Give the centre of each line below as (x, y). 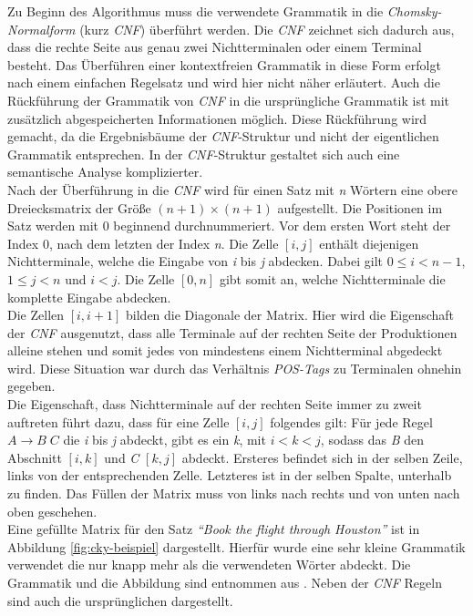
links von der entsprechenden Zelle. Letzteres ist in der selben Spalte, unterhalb (230, 475)
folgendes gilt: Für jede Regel (351, 421)
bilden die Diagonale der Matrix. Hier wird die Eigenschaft (290, 315)
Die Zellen (36, 315)
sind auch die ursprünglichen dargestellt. (120, 600)
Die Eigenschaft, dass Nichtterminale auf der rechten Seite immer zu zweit (215, 404)
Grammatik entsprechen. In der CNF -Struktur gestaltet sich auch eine (204, 154)
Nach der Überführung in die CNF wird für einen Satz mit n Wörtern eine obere (232, 189)
